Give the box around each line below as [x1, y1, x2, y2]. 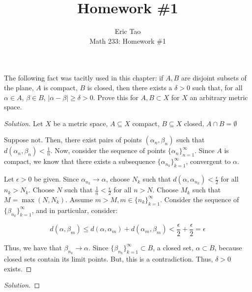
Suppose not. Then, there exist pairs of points [4, 134, 142, 145]
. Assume [65, 194, 93, 204]
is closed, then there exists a [87, 82, 172, 92]
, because [214, 242, 242, 252]
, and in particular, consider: [31, 205, 118, 215]
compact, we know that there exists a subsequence [4, 156, 155, 166]
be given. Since [34, 174, 79, 184]
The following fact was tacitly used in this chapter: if [4, 73, 164, 83]
